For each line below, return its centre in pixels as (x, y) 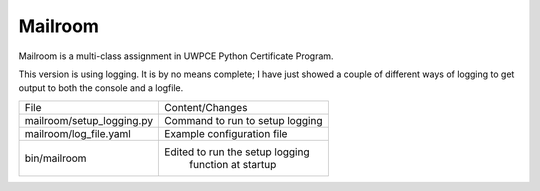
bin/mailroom (55, 158)
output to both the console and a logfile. (101, 88)
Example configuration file (226, 133)
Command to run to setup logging (243, 120)
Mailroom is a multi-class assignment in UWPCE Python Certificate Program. (176, 56)
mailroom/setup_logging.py (89, 120)
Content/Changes (206, 107)
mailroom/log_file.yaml (78, 133)
